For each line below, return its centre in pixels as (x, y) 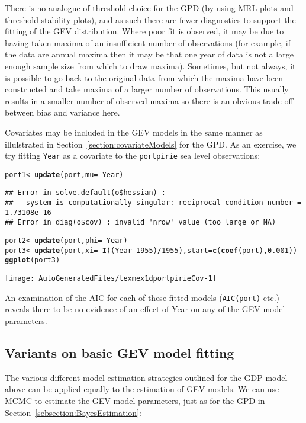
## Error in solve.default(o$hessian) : (86, 193)
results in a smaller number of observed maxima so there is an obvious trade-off (149, 100)
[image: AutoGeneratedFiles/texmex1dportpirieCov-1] (111, 279)
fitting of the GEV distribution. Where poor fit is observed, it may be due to (144, 31)
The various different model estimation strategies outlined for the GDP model (146, 377)
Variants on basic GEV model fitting (120, 352)
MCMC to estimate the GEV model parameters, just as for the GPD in (135, 400)
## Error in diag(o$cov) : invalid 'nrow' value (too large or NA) (141, 222)
